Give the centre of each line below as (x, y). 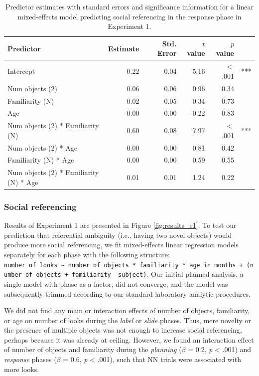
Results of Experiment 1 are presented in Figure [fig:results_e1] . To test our (120, 225)
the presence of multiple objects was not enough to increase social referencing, (123, 330)
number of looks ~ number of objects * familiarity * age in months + (124, 265)
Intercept (21, 71)
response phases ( (30, 359)
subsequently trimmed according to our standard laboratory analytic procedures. (127, 293)
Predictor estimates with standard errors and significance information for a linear (129, 6)
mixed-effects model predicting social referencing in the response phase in (129, 16)
